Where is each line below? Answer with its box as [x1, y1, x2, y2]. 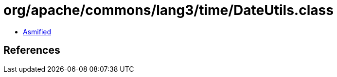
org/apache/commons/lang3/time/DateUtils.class [3, 2, 334, 18]
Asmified [23, 27, 52, 36]
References [3, 44, 60, 57]
